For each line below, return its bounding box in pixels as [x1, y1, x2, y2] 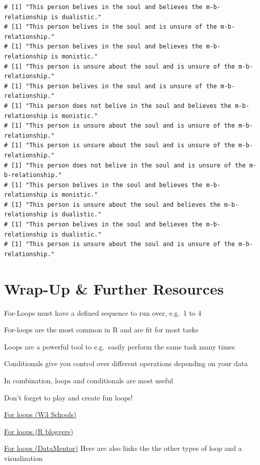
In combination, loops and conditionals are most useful [4, 375, 173, 385]
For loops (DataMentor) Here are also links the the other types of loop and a [4, 443, 242, 453]
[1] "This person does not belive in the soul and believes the [11, 102, 232, 109]
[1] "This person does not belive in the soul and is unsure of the [11, 161, 246, 169]
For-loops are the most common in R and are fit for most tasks [4, 324, 199, 335]
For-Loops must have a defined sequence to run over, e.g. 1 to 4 [4, 307, 202, 318]
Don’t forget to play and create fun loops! [4, 392, 133, 402]
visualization [4, 452, 43, 463]
